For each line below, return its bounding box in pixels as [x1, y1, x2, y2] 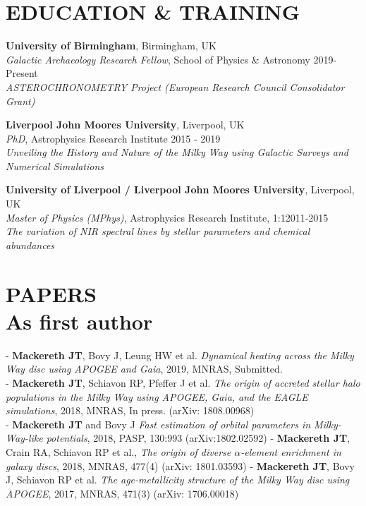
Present [6, 66, 38, 80]
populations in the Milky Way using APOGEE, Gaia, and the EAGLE [6, 389, 308, 404]
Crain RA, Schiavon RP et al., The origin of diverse [6, 444, 231, 459]
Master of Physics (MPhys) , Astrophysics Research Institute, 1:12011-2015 [6, 210, 329, 224]
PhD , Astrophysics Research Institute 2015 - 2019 [6, 131, 221, 145]
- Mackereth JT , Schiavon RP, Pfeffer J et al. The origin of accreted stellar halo [6, 375, 360, 390]
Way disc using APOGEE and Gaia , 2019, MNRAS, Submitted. [6, 361, 283, 376]
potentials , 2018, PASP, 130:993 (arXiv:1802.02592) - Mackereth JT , [46, 430, 350, 445]
